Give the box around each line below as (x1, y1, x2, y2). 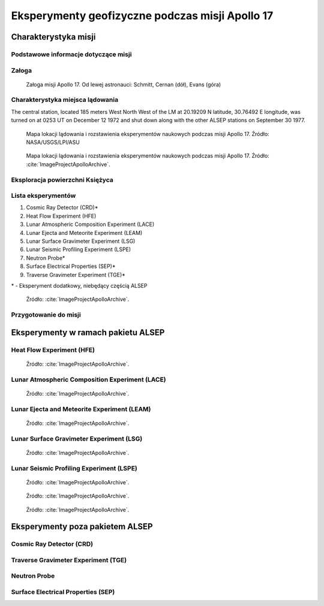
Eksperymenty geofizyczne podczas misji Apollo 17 (11, 9, 274, 22)
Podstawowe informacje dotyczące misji (11, 50, 132, 58)
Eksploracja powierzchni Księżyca (11, 176, 113, 184)
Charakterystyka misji (11, 32, 96, 42)
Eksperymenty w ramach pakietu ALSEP (11, 327, 165, 337)
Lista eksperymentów (11, 192, 76, 200)
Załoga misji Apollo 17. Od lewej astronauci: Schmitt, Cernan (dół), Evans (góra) (26, 81, 221, 88)
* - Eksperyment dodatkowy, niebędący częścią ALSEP (11, 282, 148, 289)
